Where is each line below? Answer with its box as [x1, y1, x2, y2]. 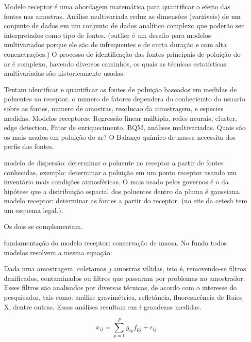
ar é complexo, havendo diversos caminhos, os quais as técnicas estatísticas [4, 58, 226, 68]
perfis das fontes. [4, 141, 54, 151]
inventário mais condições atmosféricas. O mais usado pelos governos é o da [4, 177, 229, 187]
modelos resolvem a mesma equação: [4, 247, 112, 257]
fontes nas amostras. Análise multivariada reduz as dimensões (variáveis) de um [4, 11, 241, 21]
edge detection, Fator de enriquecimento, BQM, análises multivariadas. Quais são [4, 122, 246, 132]
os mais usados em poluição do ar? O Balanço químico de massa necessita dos [4, 131, 235, 142]
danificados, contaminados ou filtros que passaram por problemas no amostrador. [4, 273, 245, 283]
